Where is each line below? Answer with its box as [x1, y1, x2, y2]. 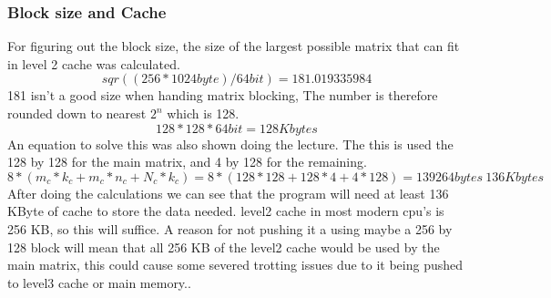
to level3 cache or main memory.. [7, 272, 191, 292]
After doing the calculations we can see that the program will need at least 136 [7, 183, 449, 202]
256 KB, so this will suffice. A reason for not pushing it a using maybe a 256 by [7, 219, 453, 238]
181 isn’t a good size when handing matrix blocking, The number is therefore [7, 86, 438, 105]
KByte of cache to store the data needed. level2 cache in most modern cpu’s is [7, 201, 444, 221]
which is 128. [167, 104, 240, 122]
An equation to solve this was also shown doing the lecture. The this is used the [7, 134, 454, 153]
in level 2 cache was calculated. [7, 54, 180, 73]
